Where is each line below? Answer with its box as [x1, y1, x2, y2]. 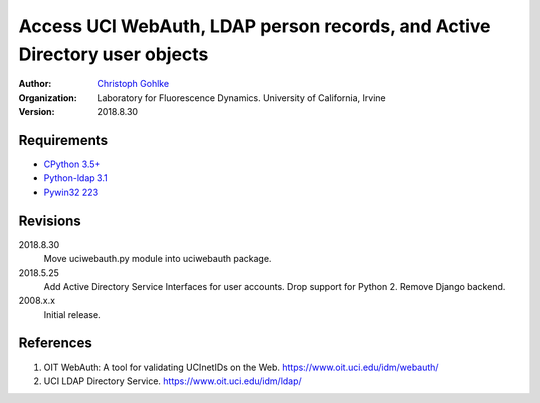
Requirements [18, 131, 109, 149]
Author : [18, 78, 52, 90]
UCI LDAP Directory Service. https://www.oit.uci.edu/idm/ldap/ [43, 375, 302, 387]
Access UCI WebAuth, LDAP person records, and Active [18, 15, 491, 37]
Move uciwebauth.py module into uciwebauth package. [43, 253, 272, 265]
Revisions [18, 212, 82, 229]
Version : [18, 106, 55, 118]
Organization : [18, 91, 77, 104]
